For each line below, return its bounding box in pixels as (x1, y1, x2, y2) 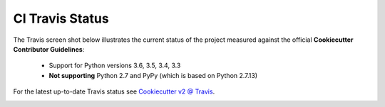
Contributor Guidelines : (13, 45, 85, 53)
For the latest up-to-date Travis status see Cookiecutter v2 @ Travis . (13, 87, 215, 96)
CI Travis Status (13, 11, 110, 26)
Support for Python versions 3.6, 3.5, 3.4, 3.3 (48, 61, 181, 70)
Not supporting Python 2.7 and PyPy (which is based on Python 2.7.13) (48, 71, 258, 79)
